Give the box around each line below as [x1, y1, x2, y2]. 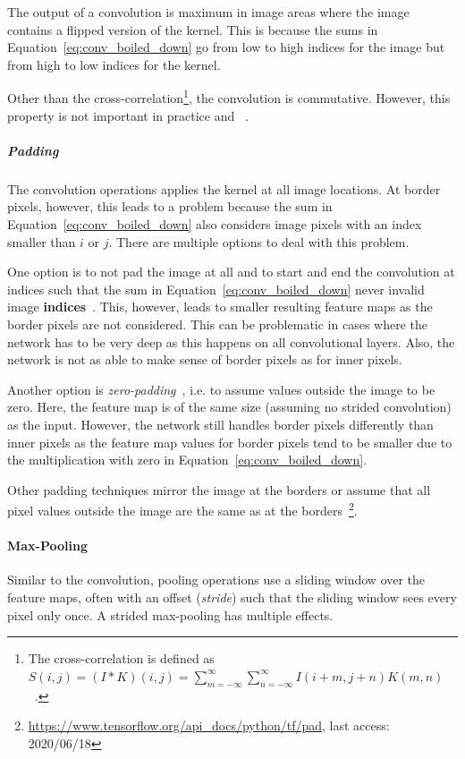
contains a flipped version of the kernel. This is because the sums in [7, 20, 378, 38]
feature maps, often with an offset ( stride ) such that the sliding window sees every [7, 587, 457, 606]
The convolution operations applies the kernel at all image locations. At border [7, 179, 441, 198]
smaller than [7, 232, 76, 251]
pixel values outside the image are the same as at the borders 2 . [7, 499, 358, 519]
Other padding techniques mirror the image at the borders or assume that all [7, 480, 431, 499]
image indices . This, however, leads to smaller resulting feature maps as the [7, 297, 433, 316]
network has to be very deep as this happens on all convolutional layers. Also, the [7, 332, 455, 351]
